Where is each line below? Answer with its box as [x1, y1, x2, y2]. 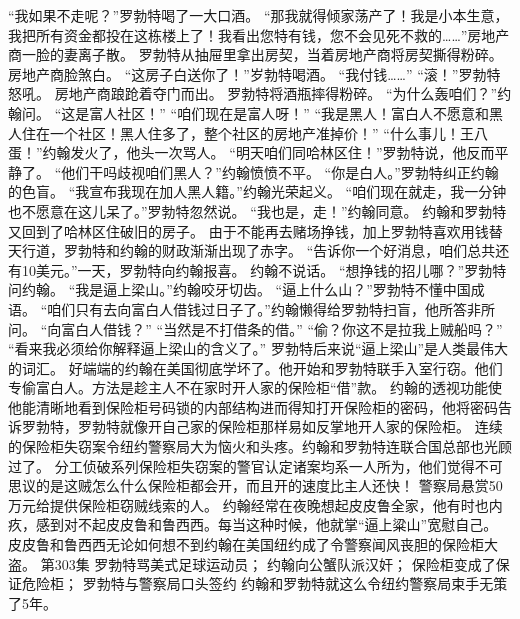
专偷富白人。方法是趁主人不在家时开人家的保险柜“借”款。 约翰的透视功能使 [8, 377, 502, 398]
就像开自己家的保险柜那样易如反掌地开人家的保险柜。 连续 [119, 416, 503, 437]
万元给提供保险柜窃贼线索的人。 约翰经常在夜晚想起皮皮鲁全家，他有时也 [8, 494, 489, 515]
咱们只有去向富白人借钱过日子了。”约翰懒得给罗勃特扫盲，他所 [47, 298, 453, 319]
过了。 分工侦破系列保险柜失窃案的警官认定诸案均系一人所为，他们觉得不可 [8, 455, 503, 476]
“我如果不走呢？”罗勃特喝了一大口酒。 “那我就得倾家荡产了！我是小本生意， [8, 5, 509, 25]
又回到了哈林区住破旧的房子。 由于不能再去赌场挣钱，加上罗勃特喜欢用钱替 [8, 220, 503, 241]
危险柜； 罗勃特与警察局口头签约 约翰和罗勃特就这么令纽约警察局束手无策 [21, 573, 508, 594]
